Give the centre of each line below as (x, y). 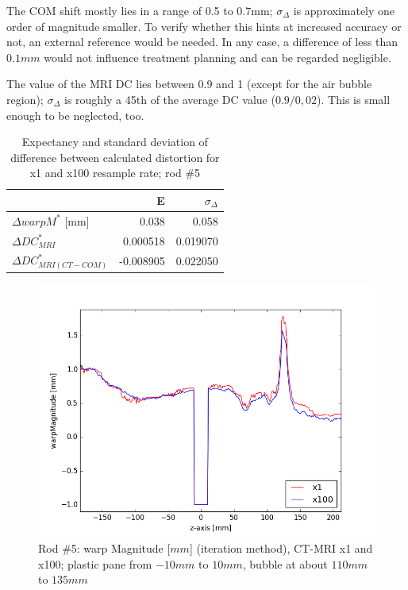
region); (25, 99)
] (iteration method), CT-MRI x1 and (281, 548)
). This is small (354, 99)
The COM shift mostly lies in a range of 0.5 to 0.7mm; (140, 10)
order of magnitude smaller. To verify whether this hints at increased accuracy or (204, 26)
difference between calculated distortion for (115, 157)
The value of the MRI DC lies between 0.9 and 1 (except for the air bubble (189, 84)
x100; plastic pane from (95, 563)
